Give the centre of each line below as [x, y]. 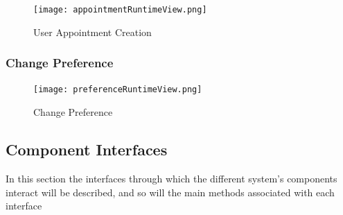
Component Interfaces [87, 149]
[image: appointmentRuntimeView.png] [120, 10]
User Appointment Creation [93, 32]
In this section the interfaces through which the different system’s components [171, 178]
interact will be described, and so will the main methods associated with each [170, 192]
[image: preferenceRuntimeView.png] [118, 90]
